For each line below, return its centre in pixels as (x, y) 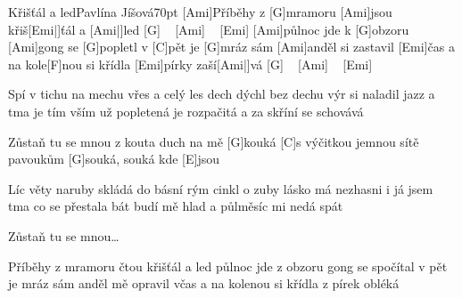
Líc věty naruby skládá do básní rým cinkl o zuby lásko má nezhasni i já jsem (221, 188)
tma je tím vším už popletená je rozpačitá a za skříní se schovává (186, 111)
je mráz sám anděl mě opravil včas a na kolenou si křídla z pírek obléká (204, 283)
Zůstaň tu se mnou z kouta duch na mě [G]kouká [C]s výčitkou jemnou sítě (214, 141)
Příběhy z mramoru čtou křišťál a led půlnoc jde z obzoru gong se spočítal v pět (228, 266)
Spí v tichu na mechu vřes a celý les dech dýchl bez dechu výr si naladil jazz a (222, 94)
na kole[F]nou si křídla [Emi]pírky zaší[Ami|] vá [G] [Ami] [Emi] (190, 64)
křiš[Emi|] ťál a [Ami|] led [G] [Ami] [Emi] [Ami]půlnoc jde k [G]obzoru (209, 29)
